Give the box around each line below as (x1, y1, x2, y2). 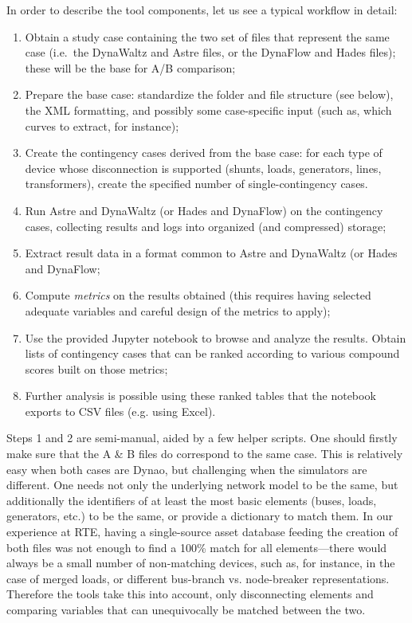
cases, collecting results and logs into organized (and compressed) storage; (25, 217, 386, 234)
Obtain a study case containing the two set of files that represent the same (25, 28, 390, 45)
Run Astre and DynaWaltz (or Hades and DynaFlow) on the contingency (25, 202, 383, 218)
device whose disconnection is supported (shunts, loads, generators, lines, (25, 159, 382, 176)
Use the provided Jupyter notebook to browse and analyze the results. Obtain (25, 329, 406, 346)
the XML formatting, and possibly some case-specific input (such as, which (25, 101, 392, 118)
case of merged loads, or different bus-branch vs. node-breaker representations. (6, 570, 390, 586)
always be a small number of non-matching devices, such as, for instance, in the (6, 554, 395, 571)
